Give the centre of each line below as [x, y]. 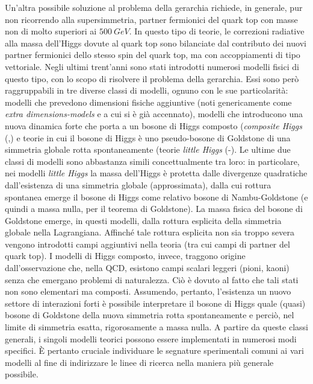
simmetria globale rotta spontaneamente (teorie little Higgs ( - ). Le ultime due [148, 149]
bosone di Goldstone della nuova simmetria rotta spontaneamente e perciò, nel [150, 315]
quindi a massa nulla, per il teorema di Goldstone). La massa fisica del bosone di [154, 209]
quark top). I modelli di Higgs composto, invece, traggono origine [125, 256]
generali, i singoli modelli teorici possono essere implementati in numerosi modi [151, 338]
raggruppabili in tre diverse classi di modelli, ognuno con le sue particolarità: [147, 90]
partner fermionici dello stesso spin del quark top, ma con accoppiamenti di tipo [153, 55]
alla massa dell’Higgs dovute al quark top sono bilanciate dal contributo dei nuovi [156, 43]
